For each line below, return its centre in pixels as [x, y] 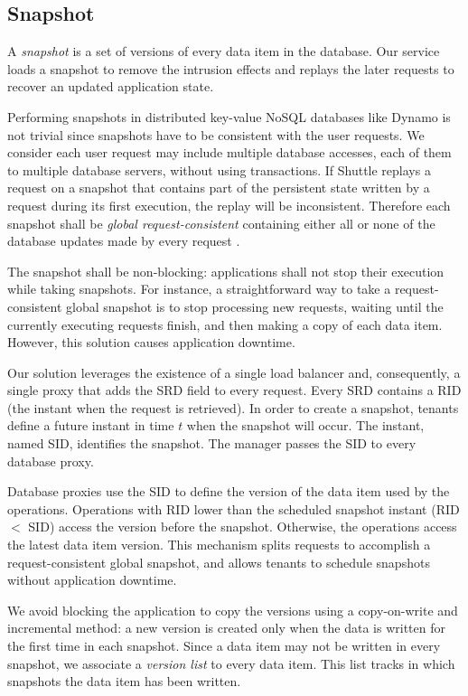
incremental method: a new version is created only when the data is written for [226, 628]
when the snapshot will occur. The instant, [305, 425]
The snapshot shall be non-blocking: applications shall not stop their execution [226, 271]
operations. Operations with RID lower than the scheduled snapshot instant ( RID [234, 508]
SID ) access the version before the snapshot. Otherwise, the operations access [243, 527]
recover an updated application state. [111, 86]
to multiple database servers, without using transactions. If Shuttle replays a [219, 169]
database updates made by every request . [124, 241]
